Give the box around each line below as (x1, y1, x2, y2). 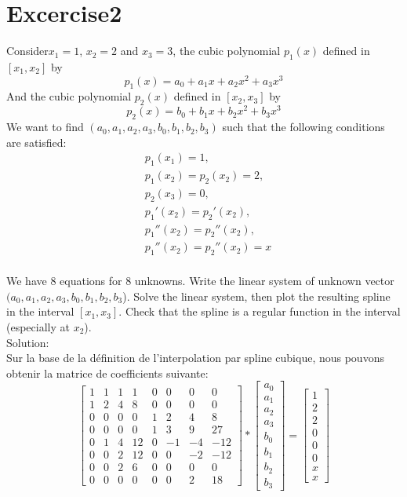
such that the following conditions (222, 119, 385, 135)
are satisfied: (6, 133, 67, 150)
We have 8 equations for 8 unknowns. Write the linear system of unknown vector (6, 272, 394, 289)
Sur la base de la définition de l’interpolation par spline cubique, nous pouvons (6, 349, 384, 366)
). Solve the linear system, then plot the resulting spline (122, 287, 391, 304)
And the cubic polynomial (6, 88, 132, 104)
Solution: (6, 334, 49, 350)
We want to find (6, 119, 84, 135)
